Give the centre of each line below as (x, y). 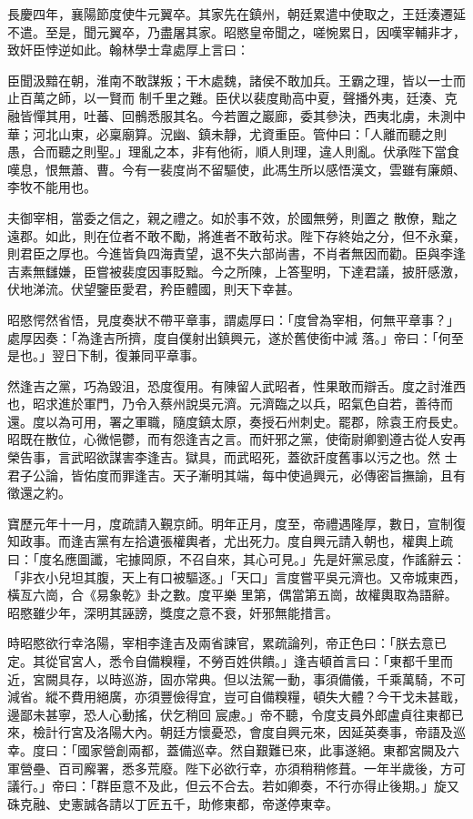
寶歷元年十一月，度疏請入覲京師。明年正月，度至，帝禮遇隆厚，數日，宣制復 (236, 523)
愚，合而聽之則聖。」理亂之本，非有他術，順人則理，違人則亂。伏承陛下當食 (233, 152)
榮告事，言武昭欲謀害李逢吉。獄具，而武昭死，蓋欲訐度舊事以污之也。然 (224, 457)
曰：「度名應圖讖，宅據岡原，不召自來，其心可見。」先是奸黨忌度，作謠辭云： (236, 559)
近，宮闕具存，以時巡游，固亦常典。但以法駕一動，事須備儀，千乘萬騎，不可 (236, 678)
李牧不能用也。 (52, 187)
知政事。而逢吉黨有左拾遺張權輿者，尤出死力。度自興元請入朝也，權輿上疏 (230, 541)
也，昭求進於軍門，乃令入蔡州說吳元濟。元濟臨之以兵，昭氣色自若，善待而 (230, 404)
